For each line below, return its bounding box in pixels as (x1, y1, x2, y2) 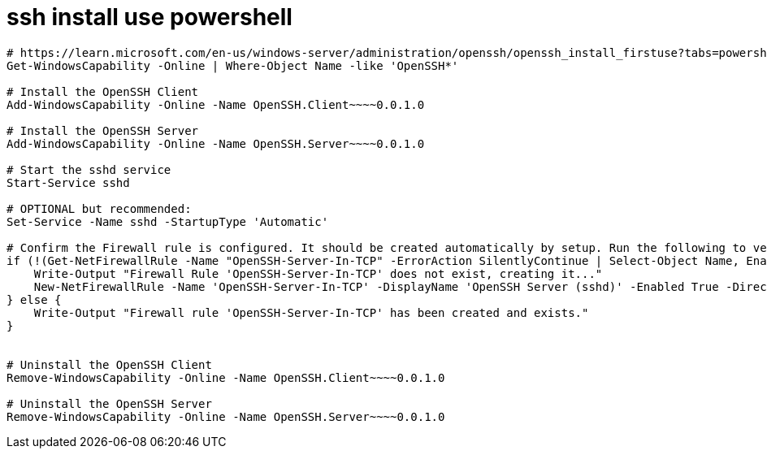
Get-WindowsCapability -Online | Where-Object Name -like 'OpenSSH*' (6, 58, 459, 72)
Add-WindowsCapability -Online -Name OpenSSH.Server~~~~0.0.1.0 (6, 136, 425, 150)
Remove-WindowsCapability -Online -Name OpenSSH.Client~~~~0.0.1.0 (6, 370, 445, 384)
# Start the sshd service (6, 162, 171, 176)
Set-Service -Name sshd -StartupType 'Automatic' (6, 214, 329, 228)
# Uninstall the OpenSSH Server (6, 396, 212, 410)
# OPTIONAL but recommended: (6, 201, 192, 215)
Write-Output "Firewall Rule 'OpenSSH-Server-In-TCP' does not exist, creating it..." (33, 266, 603, 280)
